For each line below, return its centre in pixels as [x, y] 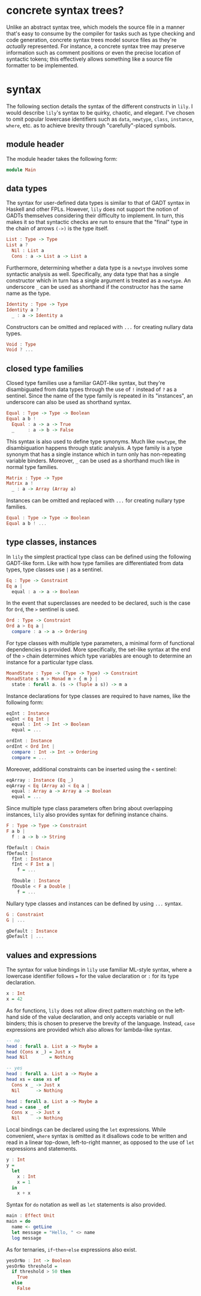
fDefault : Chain [28, 847]
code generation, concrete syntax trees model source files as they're [91, 40]
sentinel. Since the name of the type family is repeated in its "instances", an [100, 396]
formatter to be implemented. [43, 65]
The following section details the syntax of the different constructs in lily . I [100, 106]
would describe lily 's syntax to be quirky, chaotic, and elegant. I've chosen [100, 112]
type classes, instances [52, 542]
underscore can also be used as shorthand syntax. [69, 402]
